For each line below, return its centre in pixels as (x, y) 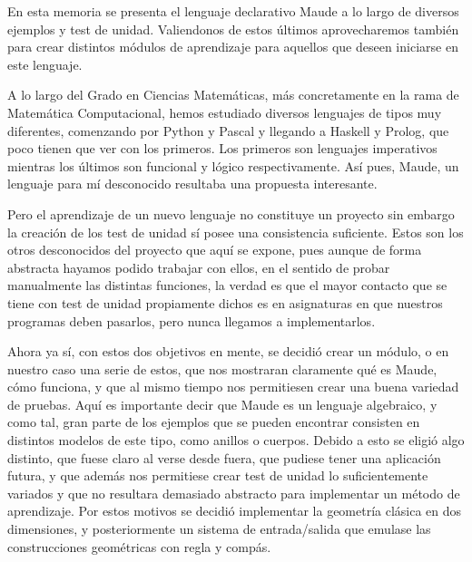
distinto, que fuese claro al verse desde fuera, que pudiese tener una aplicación (224, 457)
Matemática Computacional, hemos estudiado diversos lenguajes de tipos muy (225, 112)
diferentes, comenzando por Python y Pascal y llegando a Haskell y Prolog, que (228, 130)
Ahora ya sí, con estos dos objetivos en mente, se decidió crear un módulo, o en (228, 351)
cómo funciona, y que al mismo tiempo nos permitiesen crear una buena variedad (233, 387)
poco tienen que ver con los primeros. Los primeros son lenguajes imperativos (222, 148)
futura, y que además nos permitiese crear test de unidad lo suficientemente (218, 475)
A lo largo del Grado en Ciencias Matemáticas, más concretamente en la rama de (233, 95)
